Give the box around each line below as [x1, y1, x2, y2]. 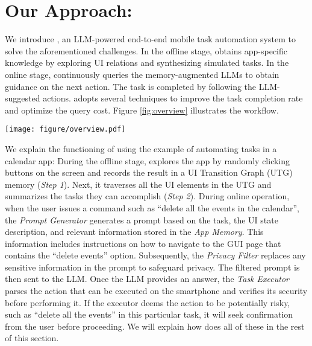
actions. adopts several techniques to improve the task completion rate [43, 92, 303, 104]
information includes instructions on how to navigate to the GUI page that [5, 237, 281, 249]
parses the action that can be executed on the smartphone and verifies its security [5, 284, 308, 297]
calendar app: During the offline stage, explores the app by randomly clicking [5, 154, 290, 167]
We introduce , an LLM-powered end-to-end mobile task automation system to [5, 33, 296, 45]
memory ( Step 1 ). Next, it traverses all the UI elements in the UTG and [5, 178, 272, 190]
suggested [5, 92, 40, 104]
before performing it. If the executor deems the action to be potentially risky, [5, 296, 290, 309]
